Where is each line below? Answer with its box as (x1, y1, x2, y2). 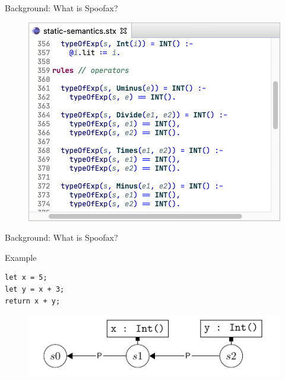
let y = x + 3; (5, 285, 65, 293)
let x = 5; (5, 273, 47, 282)
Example (5, 251, 37, 263)
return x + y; (5, 296, 61, 305)
